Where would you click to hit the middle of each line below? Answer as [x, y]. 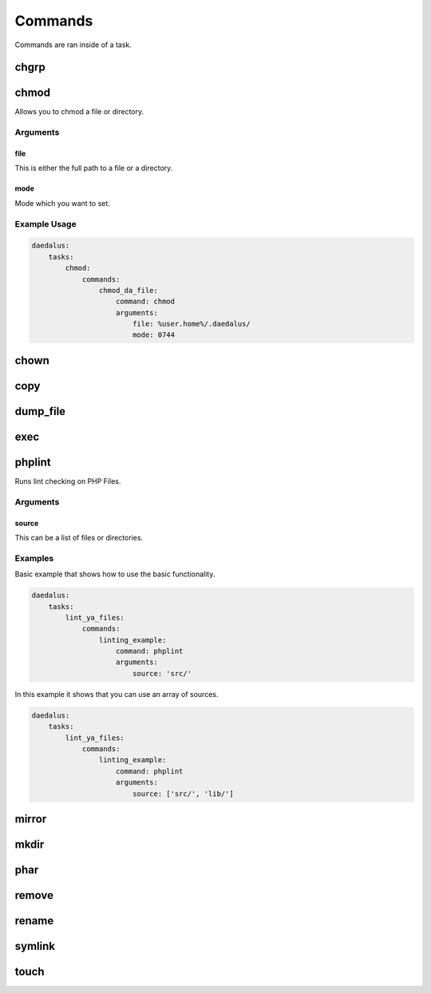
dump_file [40, 411]
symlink [35, 946]
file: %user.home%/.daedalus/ [191, 324]
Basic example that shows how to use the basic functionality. [115, 574]
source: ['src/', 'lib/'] [183, 793]
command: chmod [146, 302]
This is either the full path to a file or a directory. [94, 168]
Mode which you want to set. [63, 203]
